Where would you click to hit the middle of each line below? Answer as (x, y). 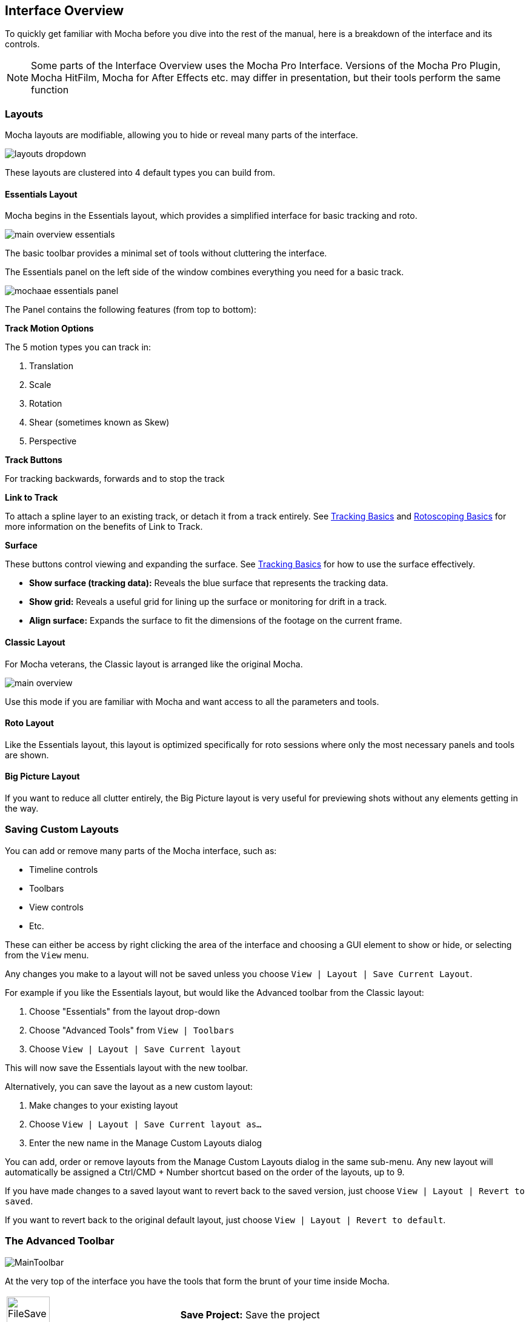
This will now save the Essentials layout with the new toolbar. (126, 1067)
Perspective (53, 441)
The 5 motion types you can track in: (78, 347)
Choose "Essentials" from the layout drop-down (125, 1011)
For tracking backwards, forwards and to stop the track (115, 479)
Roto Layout (29, 723)
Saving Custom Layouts (62, 830)
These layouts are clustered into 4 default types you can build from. (140, 173)
